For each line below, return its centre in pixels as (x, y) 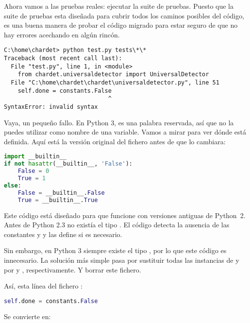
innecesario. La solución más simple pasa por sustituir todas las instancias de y (122, 260)
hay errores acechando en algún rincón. (62, 34)
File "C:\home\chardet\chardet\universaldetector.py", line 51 (115, 83)
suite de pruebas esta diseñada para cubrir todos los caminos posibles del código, (124, 15)
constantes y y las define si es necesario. (63, 234)
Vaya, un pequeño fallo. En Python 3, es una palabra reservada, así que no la (119, 122)
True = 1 (32, 178)
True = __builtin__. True (58, 200)
